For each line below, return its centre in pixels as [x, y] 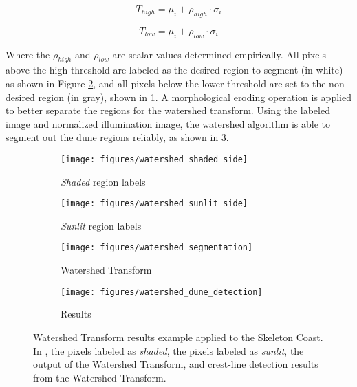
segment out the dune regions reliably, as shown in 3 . [117, 137]
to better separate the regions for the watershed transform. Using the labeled [168, 110]
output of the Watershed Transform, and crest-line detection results [176, 364]
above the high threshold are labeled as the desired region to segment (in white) [174, 70]
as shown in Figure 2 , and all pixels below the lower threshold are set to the [166, 83]
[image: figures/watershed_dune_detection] [162, 292]
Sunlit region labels [101, 225]
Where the [28, 54]
